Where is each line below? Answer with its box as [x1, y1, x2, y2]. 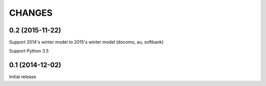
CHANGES [9, 7, 53, 18]
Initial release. [9, 74, 37, 80]
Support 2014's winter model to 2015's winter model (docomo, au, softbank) [9, 39, 164, 45]
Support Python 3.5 [9, 48, 49, 54]
